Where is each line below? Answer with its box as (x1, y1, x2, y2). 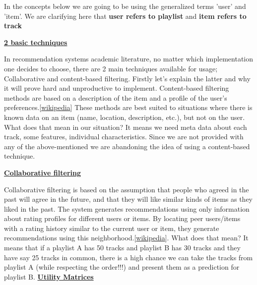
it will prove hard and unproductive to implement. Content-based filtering (4, 83, 229, 93)
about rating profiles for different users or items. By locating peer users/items (4, 213, 241, 224)
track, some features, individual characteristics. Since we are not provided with (4, 131, 244, 142)
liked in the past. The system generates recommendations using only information (4, 203, 250, 214)
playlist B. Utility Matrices (4, 271, 94, 282)
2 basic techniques (4, 37, 67, 47)
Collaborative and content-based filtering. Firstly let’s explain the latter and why (4, 73, 251, 83)
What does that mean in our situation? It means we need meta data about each (4, 121, 247, 132)
